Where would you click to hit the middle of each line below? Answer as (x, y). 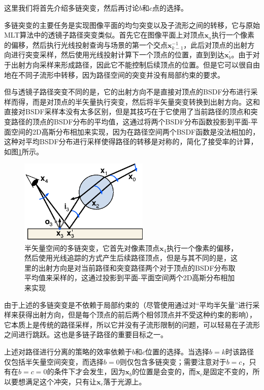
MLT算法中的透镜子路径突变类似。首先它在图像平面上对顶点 (104, 35)
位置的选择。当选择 (177, 352)
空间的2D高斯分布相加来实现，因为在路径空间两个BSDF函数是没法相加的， (135, 131)
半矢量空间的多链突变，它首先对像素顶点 (92, 248)
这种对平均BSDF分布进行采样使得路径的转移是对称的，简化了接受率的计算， (131, 141)
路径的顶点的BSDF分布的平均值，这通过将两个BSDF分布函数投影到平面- (131, 121)
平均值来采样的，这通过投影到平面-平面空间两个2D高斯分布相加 (130, 278)
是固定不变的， (228, 371)
